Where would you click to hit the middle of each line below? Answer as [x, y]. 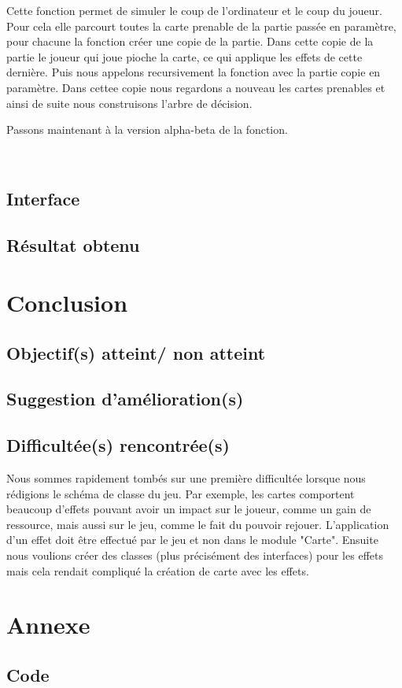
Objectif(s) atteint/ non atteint [136, 352]
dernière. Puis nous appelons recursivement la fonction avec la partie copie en [194, 72]
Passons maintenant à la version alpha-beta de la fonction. [147, 129]
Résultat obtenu [73, 244]
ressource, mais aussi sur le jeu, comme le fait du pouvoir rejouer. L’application [198, 524]
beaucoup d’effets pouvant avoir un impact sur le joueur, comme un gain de [189, 509]
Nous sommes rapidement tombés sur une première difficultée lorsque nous [186, 478]
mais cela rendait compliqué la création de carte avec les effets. [158, 570]
